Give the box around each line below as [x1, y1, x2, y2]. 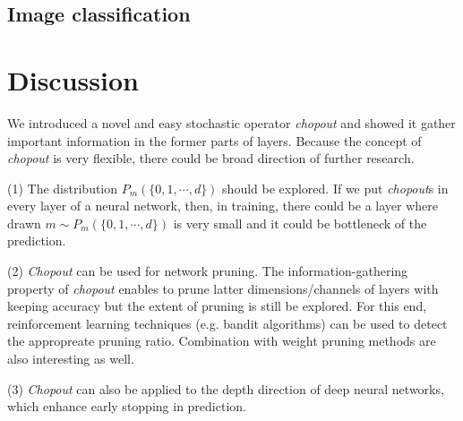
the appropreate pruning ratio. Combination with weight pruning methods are [7, 331, 436, 350]
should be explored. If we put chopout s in [222, 178, 449, 197]
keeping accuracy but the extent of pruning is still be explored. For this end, [7, 296, 427, 315]
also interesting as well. [7, 349, 134, 368]
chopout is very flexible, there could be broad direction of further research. [7, 149, 415, 168]
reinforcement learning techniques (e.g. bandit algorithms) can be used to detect [7, 314, 448, 332]
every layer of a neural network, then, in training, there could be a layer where [7, 196, 438, 215]
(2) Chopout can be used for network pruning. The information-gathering [7, 262, 408, 280]
